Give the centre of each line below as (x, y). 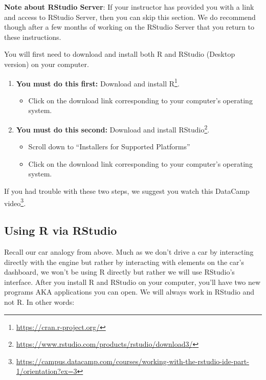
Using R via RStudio (61, 230)
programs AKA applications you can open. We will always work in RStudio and (129, 292)
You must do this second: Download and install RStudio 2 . (113, 129)
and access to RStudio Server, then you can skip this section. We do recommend (130, 17)
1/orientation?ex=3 (47, 371)
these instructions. (33, 37)
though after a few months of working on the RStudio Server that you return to (129, 27)
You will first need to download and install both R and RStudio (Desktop (120, 54)
